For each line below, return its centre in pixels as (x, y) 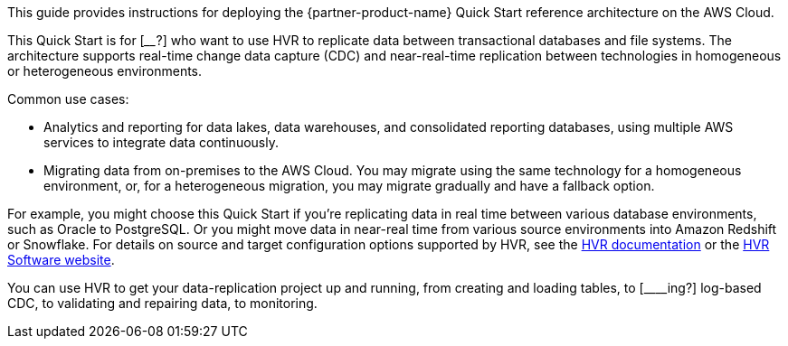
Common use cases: (68, 99)
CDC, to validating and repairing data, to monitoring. (162, 303)
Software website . (61, 260)
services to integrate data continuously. (161, 142)
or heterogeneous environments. (105, 71)
